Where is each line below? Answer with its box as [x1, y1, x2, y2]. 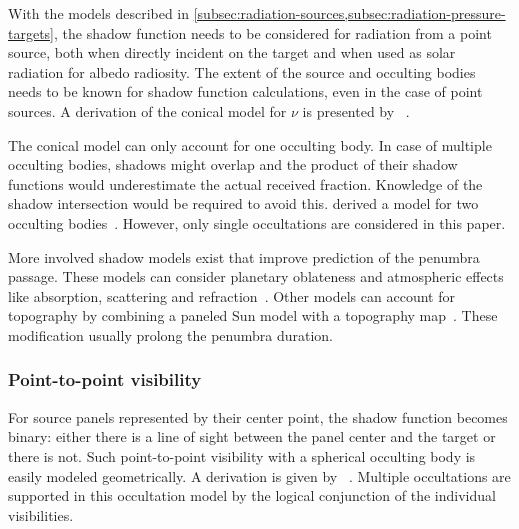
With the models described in [8, 3, 190, 23]
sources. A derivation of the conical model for [8, 100, 287, 121]
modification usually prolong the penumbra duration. [8, 324, 333, 345]
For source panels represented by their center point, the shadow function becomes [8, 406, 508, 427]
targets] [8, 22, 55, 43]
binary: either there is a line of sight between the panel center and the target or [8, 426, 496, 447]
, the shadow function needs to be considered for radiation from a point [54, 22, 492, 43]
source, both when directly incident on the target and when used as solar [8, 42, 456, 63]
